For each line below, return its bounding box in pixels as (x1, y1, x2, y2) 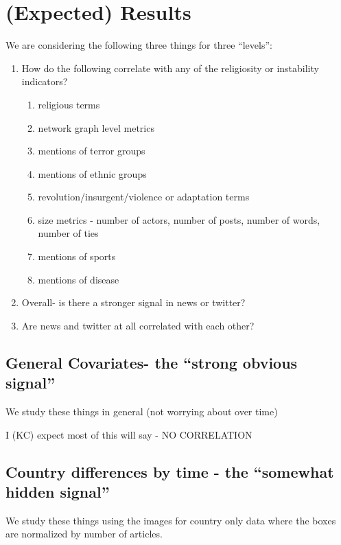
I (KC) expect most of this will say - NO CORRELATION (5, 427, 252, 441)
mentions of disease (38, 272, 119, 286)
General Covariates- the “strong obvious (5, 351, 298, 373)
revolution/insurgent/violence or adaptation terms (38, 189, 250, 204)
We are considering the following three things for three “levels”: (5, 38, 272, 52)
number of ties (38, 226, 99, 240)
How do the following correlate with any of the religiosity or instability (21, 60, 319, 75)
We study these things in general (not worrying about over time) (5, 404, 278, 419)
